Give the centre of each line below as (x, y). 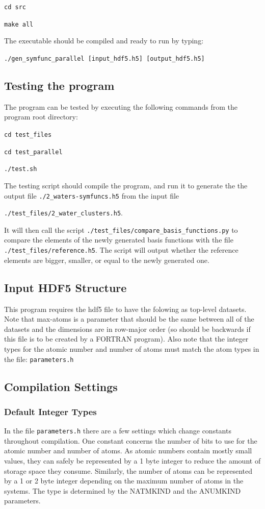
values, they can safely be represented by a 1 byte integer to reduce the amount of (132, 460)
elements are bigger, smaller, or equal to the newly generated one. (107, 260)
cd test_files (28, 135)
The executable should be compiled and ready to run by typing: (104, 41)
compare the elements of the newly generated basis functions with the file (119, 240)
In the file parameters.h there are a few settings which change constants (118, 431)
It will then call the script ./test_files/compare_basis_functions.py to (121, 229)
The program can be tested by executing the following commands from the (121, 106)
